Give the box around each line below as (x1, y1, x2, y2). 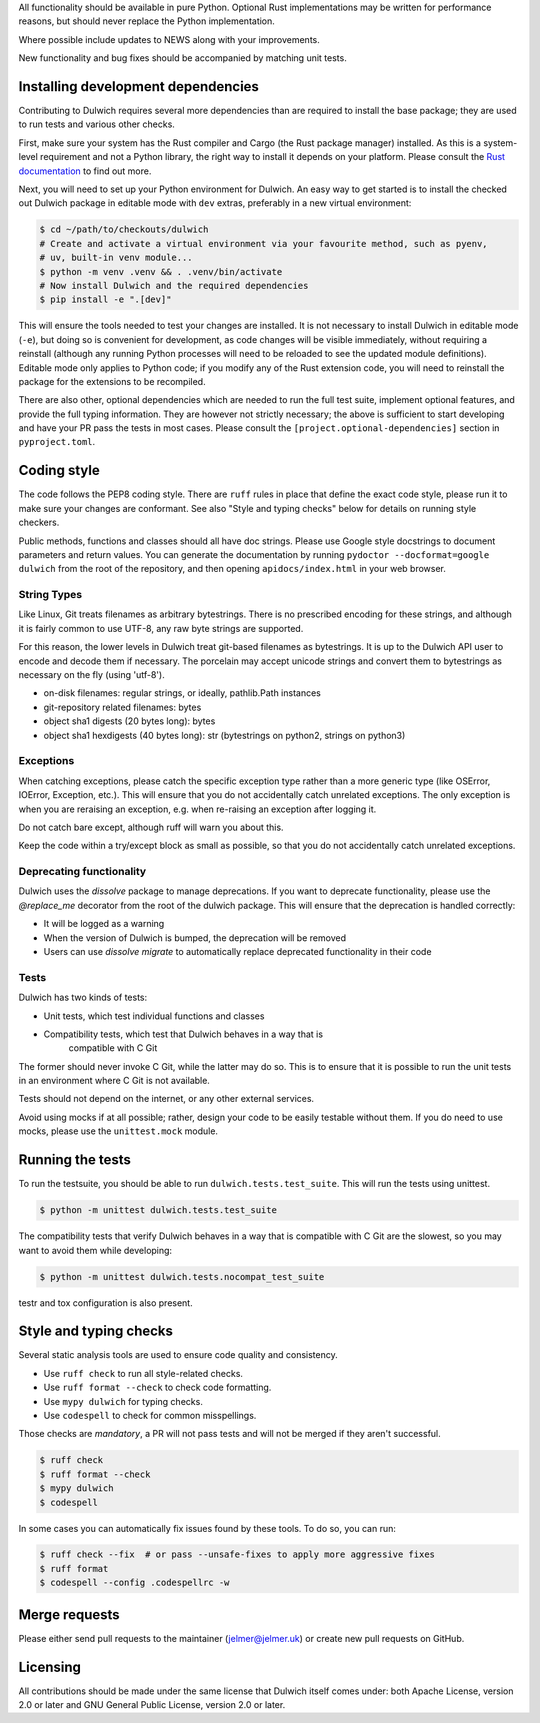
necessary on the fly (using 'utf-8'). (18, 669, 165, 681)
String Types (18, 588, 83, 602)
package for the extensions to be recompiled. (18, 375, 206, 387)
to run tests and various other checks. (18, 118, 175, 130)
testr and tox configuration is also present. (18, 1296, 194, 1309)
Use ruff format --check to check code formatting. (43, 1381, 272, 1394)
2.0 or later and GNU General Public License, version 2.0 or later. (18, 1699, 286, 1711)
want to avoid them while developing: (18, 1244, 173, 1256)
